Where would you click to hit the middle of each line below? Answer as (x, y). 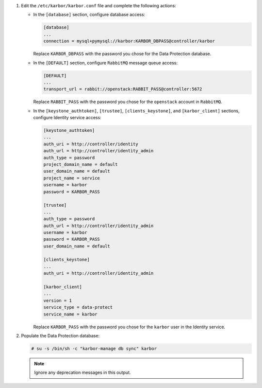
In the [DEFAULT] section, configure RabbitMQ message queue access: (106, 63)
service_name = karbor (70, 314)
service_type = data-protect (78, 307)
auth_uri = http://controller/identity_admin (98, 273)
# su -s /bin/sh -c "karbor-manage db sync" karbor (94, 348)
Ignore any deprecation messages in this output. (82, 372)
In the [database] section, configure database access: (89, 15)
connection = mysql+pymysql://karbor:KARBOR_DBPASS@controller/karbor (129, 41)
